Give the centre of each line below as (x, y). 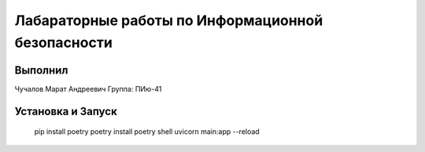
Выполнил (41, 70)
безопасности (64, 42)
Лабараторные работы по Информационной (169, 20)
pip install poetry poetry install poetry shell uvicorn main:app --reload (147, 132)
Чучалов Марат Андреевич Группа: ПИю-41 (88, 89)
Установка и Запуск (66, 111)
